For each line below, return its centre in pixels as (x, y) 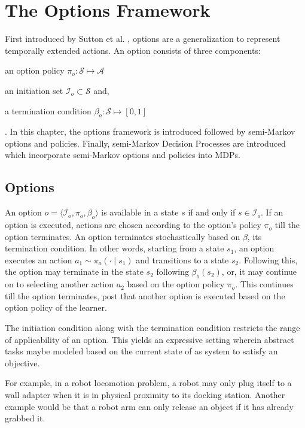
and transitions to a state (182, 259)
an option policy (35, 70)
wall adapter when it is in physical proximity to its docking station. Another (145, 394)
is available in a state (140, 212)
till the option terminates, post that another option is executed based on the (145, 295)
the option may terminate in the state (74, 271)
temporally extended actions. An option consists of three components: (133, 50)
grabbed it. (25, 418)
